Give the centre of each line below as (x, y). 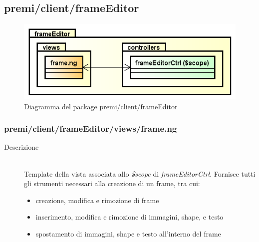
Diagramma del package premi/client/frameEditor (101, 106)
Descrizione (21, 147)
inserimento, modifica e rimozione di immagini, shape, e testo (129, 217)
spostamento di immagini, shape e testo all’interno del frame (128, 234)
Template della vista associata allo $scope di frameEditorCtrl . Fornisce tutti (140, 173)
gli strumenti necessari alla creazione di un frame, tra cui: (112, 183)
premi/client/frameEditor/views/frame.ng (91, 128)
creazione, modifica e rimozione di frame (97, 200)
